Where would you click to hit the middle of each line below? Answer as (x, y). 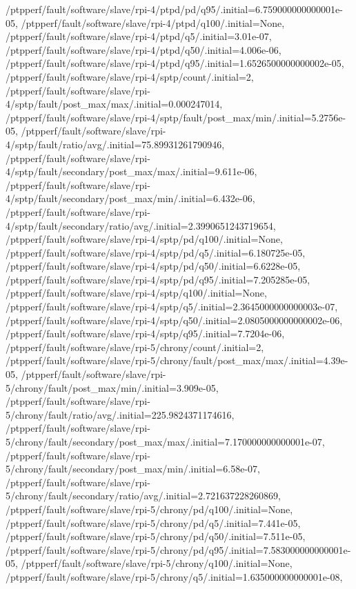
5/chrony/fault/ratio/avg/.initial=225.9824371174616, (120, 414)
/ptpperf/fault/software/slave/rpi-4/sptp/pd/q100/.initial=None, (144, 239)
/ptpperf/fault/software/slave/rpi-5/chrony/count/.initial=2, (135, 347)
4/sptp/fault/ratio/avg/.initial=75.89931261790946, (115, 144)
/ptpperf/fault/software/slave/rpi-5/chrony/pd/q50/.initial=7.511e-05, (156, 536)
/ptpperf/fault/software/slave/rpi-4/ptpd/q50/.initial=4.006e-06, (144, 49)
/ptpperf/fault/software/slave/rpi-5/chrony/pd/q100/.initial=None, (149, 509)
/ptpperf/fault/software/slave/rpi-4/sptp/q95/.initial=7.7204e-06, (145, 333)
